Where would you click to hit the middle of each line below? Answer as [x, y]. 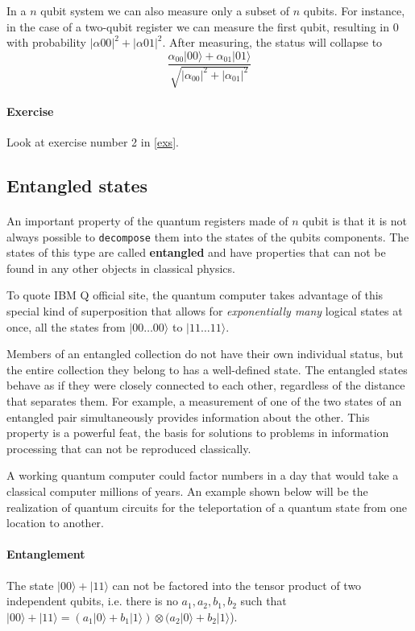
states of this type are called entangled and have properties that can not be [196, 252]
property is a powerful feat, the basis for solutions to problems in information [198, 433]
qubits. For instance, [354, 10]
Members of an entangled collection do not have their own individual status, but [205, 354]
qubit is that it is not [355, 221]
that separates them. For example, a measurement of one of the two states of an [204, 401]
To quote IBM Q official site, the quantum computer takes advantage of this [195, 295]
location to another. [56, 523]
